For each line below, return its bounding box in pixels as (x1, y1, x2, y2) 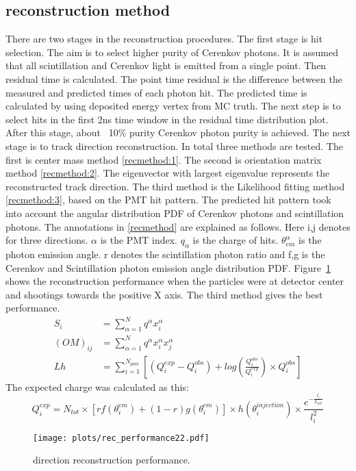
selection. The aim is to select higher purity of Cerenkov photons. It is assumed (5, 44, 338, 59)
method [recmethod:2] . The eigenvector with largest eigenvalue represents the (5, 166, 330, 180)
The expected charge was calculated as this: (5, 379, 189, 394)
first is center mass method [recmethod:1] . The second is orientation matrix (5, 152, 322, 166)
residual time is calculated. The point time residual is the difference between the (5, 71, 342, 86)
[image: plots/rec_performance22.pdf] (33, 433, 209, 443)
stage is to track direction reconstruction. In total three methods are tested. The (5, 138, 343, 153)
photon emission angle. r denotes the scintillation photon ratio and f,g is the (5, 246, 325, 261)
